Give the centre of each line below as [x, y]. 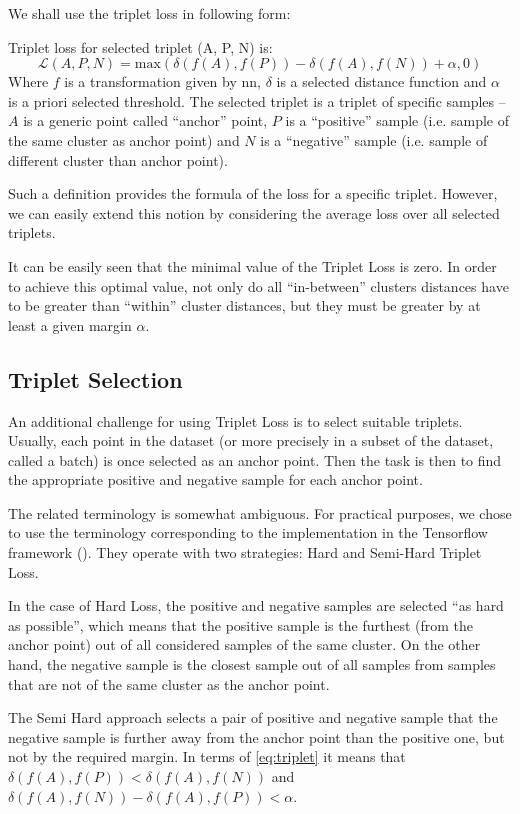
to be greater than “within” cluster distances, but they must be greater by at [244, 305]
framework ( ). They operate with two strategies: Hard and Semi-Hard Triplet [245, 552]
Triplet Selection [95, 378]
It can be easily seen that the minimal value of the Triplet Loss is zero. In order [252, 265]
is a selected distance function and [381, 81]
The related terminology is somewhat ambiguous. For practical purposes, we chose [260, 512]
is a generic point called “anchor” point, [145, 120]
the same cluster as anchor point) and [124, 139]
